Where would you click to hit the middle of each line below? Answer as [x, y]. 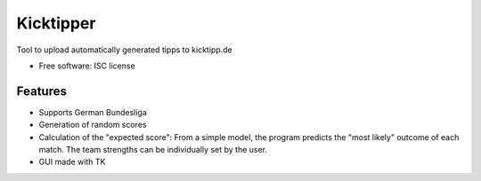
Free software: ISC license [87, 66]
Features [41, 91]
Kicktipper [56, 23]
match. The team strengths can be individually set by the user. [153, 150]
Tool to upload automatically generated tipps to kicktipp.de [124, 50]
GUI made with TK [72, 162]
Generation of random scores [93, 125]
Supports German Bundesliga [93, 112]
